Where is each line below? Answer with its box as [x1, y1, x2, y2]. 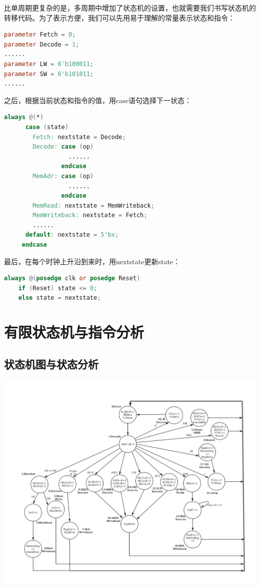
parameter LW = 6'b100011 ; [4, 60, 94, 68]
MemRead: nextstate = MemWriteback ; [32, 202, 154, 209]
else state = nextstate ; [18, 294, 101, 302]
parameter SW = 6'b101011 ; [4, 70, 94, 78]
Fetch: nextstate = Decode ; [32, 133, 126, 141]
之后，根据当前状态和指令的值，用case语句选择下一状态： [4, 95, 191, 105]
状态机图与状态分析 [4, 356, 98, 371]
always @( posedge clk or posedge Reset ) [4, 275, 140, 282]
